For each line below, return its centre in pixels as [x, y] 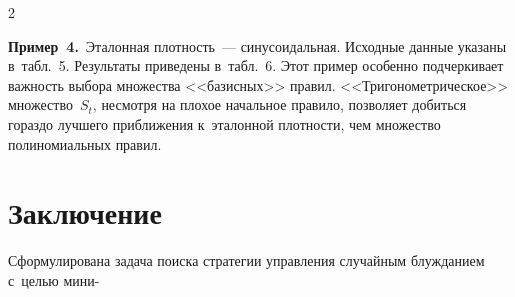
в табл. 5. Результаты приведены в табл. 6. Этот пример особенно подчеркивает [256, 65]
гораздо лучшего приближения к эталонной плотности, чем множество [224, 123]
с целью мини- [54, 279]
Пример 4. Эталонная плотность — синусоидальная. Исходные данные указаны [257, 45]
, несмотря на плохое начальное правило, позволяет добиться [279, 104]
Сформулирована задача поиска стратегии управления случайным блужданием [246, 260]
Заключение [85, 212]
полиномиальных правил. [85, 143]
